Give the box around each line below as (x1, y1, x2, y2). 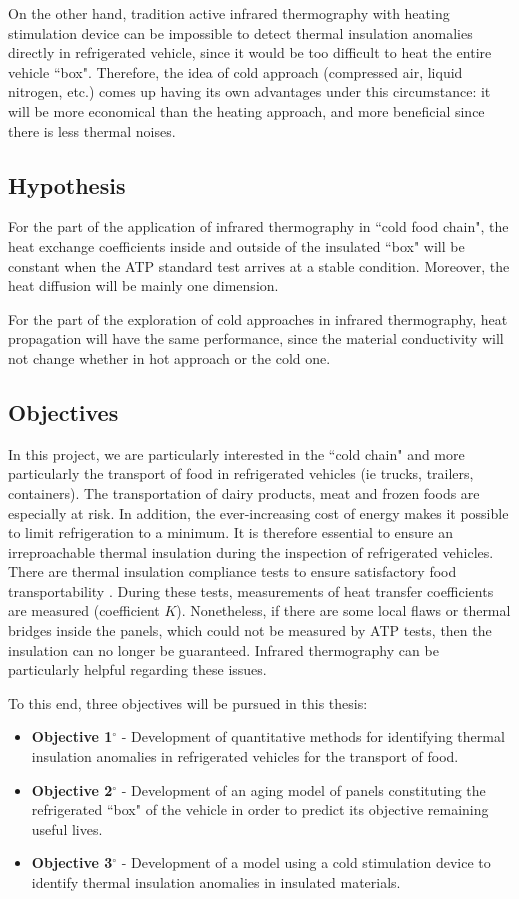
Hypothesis (8, 169, 126, 200)
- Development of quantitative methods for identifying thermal (121, 726, 505, 747)
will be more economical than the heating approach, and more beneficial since (8, 100, 485, 121)
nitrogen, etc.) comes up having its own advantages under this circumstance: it (8, 81, 491, 102)
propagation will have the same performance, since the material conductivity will (8, 328, 504, 349)
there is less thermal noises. (8, 120, 176, 141)
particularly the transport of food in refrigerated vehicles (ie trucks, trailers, (8, 463, 474, 484)
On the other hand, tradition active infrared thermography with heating (8, 3, 450, 23)
